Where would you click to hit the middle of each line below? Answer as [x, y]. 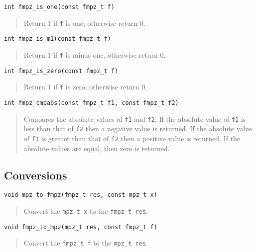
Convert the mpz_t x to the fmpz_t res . [86, 211]
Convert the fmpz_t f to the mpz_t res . [86, 243]
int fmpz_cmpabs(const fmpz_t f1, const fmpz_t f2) [91, 103]
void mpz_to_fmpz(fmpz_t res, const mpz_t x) [81, 195]
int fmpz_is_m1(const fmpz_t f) [58, 39]
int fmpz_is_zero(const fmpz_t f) [61, 71]
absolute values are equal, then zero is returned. [97, 148]
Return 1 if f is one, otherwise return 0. [84, 23]
